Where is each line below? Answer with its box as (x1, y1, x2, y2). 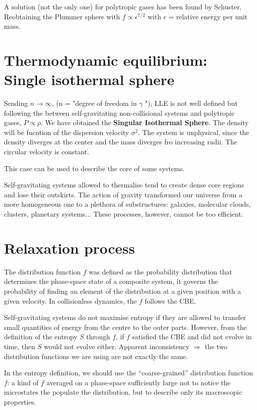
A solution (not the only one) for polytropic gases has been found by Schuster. (4, 1, 242, 11)
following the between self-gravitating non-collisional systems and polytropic (4, 107, 235, 118)
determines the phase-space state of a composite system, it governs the (4, 276, 218, 286)
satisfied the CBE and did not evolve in (132, 331, 252, 342)
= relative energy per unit (168, 11, 248, 21)
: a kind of (7, 377, 39, 387)
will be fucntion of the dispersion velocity (4, 127, 129, 137)
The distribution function (4, 266, 81, 276)
